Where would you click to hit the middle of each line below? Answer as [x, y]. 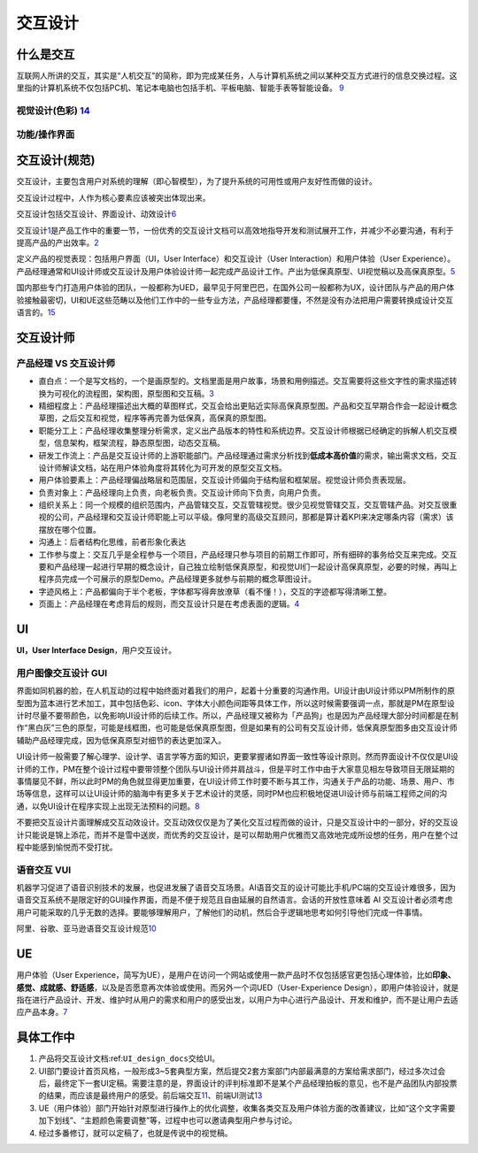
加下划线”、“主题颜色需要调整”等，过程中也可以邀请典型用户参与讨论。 [168, 1120]
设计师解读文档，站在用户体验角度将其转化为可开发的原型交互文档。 [162, 467]
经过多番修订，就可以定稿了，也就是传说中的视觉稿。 [135, 1133]
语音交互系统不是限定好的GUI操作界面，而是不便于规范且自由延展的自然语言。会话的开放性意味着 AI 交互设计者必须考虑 [235, 900]
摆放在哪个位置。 [69, 529]
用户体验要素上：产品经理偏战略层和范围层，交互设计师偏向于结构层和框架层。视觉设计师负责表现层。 [224, 480]
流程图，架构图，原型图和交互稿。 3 [149, 393]
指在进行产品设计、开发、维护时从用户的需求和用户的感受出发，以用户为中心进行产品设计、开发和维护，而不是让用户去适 [237, 999]
